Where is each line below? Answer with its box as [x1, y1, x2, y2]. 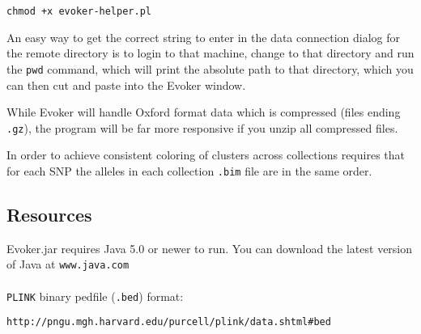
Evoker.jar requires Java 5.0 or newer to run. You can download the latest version [6, 239, 413, 256]
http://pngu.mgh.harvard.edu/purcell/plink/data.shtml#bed [6, 316, 331, 328]
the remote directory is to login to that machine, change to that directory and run [6, 44, 415, 61]
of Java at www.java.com [6, 256, 130, 273]
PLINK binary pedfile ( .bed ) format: [6, 287, 184, 304]
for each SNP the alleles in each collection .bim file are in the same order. [6, 162, 372, 179]
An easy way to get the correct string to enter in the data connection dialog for [6, 28, 401, 45]
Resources [6, 201, 92, 226]
